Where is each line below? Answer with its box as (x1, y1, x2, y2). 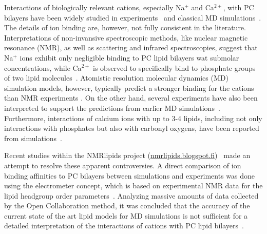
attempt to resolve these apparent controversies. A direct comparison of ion (4, 160, 241, 170)
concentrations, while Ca (4, 62, 82, 73)
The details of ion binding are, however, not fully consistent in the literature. (4, 22, 246, 33)
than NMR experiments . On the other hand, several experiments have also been (4, 92, 258, 103)
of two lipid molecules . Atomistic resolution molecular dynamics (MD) (4, 72, 228, 83)
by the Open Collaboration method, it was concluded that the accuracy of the (4, 200, 250, 211)
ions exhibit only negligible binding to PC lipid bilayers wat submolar (20, 52, 239, 63)
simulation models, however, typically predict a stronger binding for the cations (4, 82, 254, 93)
